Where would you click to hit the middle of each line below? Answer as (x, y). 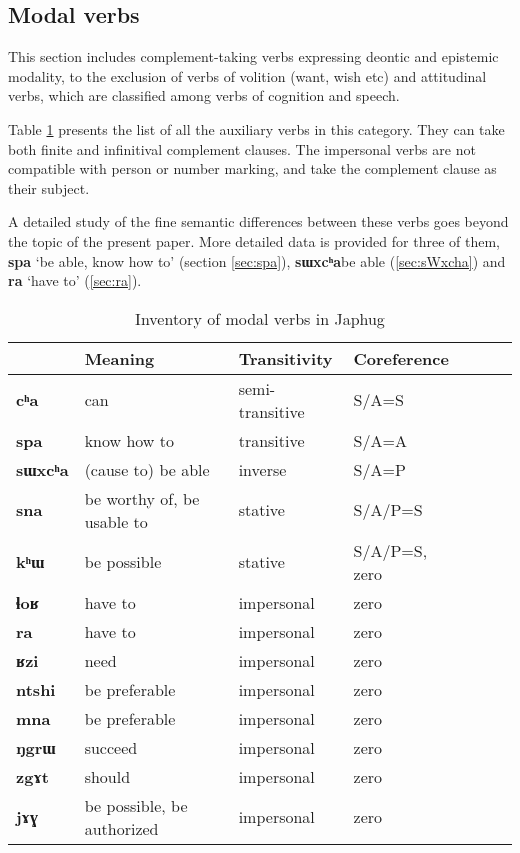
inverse (262, 469)
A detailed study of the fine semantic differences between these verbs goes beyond (258, 221)
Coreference (401, 358)
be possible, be (136, 805)
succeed (111, 747)
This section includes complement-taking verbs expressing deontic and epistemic (253, 56)
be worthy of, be (142, 498)
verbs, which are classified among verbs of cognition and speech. (204, 95)
